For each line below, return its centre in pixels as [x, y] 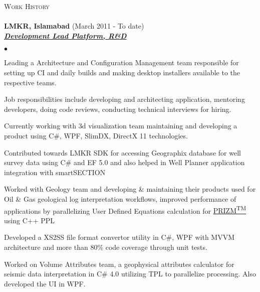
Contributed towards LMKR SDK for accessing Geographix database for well [122, 152]
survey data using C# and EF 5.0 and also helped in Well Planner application [124, 162]
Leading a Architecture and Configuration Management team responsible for [121, 62]
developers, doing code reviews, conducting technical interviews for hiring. [118, 109]
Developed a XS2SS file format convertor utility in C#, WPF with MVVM [119, 237]
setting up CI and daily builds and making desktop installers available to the [122, 72]
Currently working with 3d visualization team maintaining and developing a [121, 126]
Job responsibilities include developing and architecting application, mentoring [124, 99]
